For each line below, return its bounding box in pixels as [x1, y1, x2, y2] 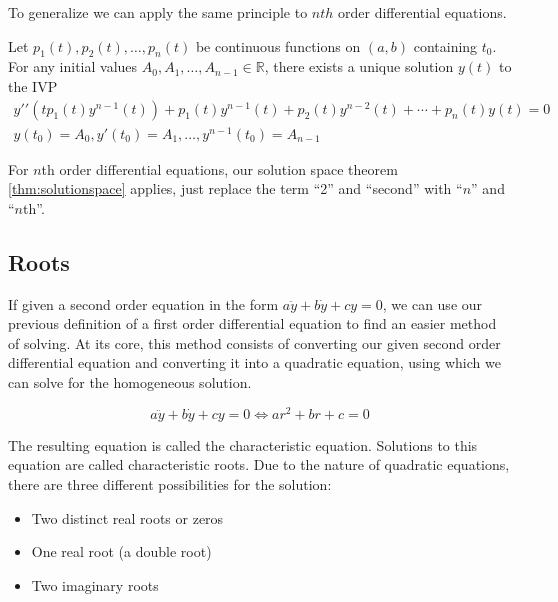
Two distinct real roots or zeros [31, 507, 224, 528]
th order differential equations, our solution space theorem [41, 158, 398, 179]
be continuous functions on [195, 35, 361, 56]
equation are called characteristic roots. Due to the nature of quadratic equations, [8, 454, 510, 475]
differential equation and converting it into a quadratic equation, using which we [8, 352, 501, 373]
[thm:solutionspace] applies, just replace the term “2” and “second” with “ [8, 178, 463, 199]
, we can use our [382, 293, 483, 314]
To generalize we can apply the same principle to [8, 2, 308, 22]
